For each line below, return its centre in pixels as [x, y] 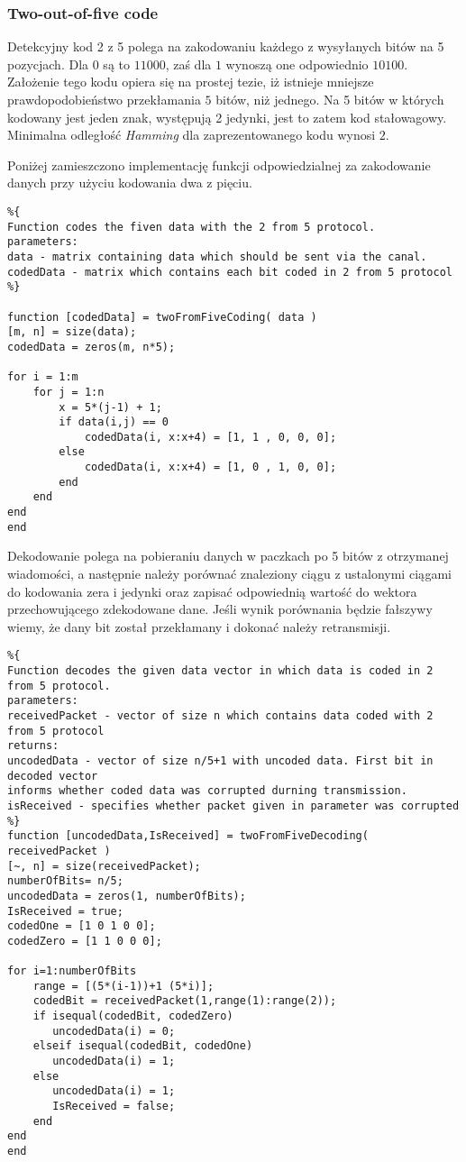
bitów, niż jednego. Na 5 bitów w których [330, 99]
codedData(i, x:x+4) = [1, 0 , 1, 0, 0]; [210, 467]
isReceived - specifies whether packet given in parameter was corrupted [233, 805]
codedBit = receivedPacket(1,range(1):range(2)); [185, 1001]
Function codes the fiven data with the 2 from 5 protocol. [192, 227]
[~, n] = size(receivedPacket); [104, 866]
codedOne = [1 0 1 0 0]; [82, 926]
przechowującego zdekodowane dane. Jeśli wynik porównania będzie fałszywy [220, 609]
